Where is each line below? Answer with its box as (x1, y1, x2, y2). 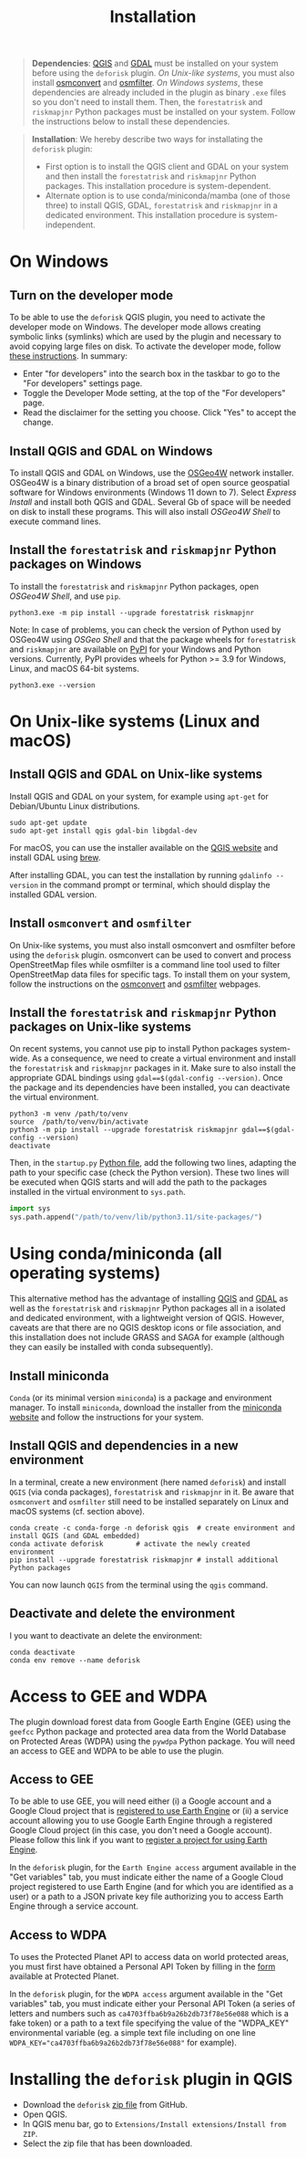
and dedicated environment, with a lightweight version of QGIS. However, (9, 1313, 285, 1324)
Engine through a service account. (9, 1901, 139, 1912)
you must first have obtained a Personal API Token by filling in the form (9, 1961, 276, 1973)
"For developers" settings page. (22, 378, 143, 389)
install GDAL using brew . (9, 852, 101, 863)
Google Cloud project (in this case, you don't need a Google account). (9, 1825, 272, 1836)
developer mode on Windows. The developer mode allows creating (9, 321, 261, 332)
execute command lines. (9, 516, 102, 527)
